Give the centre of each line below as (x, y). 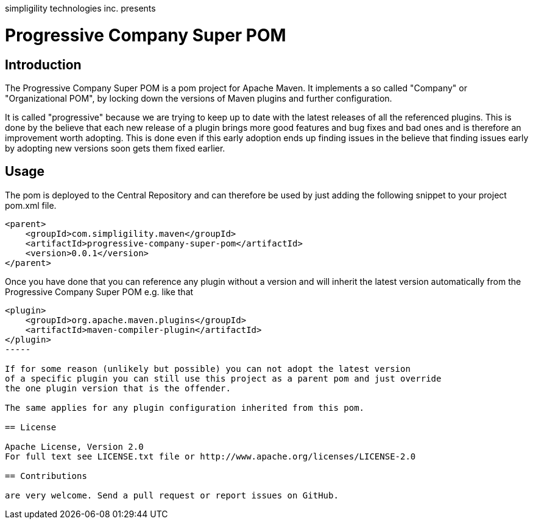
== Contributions (46, 476)
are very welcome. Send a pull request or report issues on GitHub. (172, 495)
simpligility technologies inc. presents (80, 8)
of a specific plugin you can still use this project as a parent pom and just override (223, 378)
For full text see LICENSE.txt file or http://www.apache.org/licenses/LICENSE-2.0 (210, 456)
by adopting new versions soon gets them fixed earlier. (115, 148)
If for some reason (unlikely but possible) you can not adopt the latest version (208, 369)
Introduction (43, 65)
